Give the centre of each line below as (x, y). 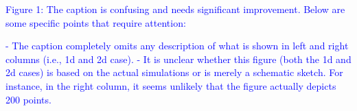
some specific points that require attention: (96, 22)
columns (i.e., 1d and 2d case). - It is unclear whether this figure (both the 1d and (178, 59)
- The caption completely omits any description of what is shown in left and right (177, 46)
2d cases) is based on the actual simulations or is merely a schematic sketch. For (174, 72)
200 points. (28, 99)
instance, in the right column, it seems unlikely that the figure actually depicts (171, 85)
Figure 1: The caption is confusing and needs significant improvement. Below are (175, 9)
